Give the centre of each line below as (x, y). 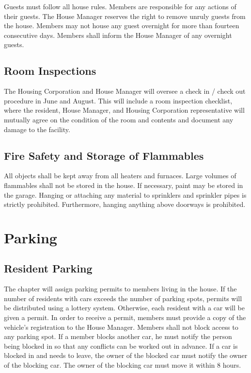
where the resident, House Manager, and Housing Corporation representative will (124, 110)
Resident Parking (48, 268)
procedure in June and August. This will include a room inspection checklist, (118, 100)
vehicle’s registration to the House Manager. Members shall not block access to (121, 327)
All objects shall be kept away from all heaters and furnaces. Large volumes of (120, 176)
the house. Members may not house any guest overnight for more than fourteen (122, 25)
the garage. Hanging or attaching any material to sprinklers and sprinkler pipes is (125, 195)
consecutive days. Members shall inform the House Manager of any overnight (118, 35)
